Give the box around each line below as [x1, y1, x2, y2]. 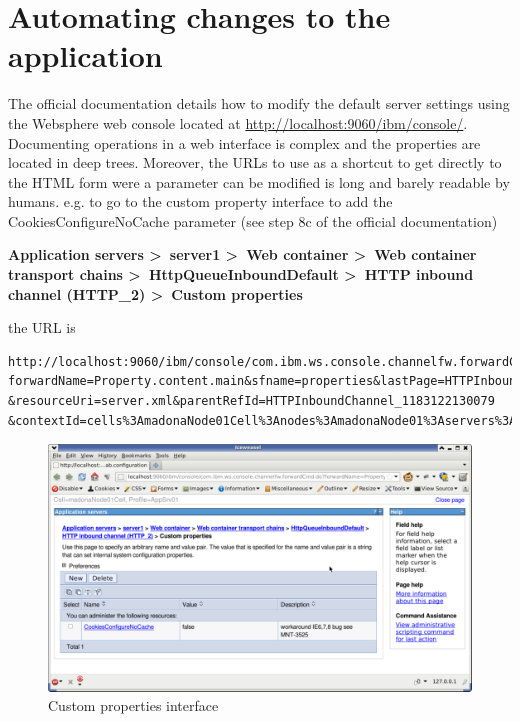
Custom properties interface [48, 695, 219, 716]
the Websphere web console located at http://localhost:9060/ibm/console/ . [8, 112, 468, 133]
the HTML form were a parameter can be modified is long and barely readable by [8, 171, 510, 192]
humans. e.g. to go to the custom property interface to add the [8, 191, 393, 212]
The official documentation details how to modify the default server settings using [8, 93, 510, 114]
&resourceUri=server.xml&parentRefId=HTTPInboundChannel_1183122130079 [8, 394, 495, 409]
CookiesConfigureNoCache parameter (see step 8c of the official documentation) [8, 210, 498, 231]
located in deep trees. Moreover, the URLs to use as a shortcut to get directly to [8, 152, 502, 173]
